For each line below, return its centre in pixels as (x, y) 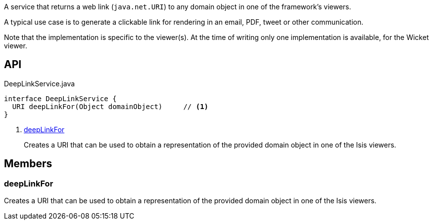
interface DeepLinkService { (60, 98)
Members (28, 164)
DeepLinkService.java (40, 83)
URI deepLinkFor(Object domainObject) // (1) (110, 106)
